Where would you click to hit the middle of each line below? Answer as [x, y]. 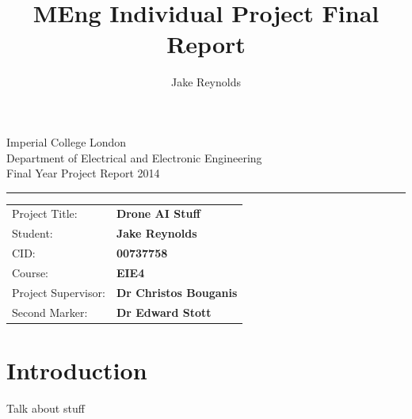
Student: [32, 233]
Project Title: [45, 213]
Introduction [77, 369]
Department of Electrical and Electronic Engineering [134, 157]
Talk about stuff [46, 408]
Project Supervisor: [59, 292]
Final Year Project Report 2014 [83, 173]
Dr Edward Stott [164, 312]
